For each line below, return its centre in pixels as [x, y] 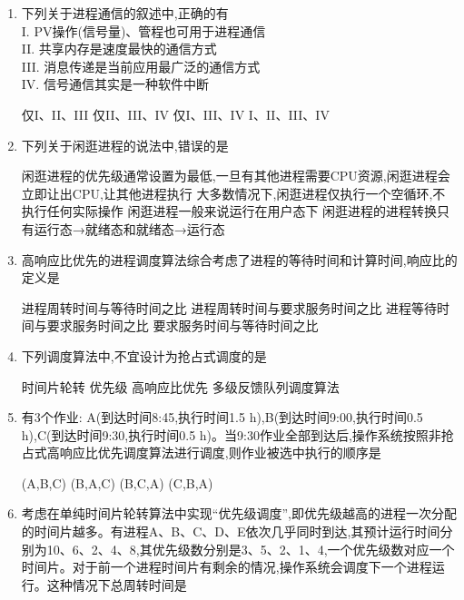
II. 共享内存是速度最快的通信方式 [119, 49]
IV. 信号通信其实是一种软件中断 [115, 84]
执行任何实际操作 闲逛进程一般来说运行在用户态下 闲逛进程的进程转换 [229, 211]
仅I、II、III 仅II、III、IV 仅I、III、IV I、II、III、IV [175, 114]
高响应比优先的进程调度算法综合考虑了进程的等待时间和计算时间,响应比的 [239, 259]
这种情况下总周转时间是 [117, 584]
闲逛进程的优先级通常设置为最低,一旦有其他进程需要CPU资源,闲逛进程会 [236, 176]
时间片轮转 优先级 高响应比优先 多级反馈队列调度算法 [180, 386]
